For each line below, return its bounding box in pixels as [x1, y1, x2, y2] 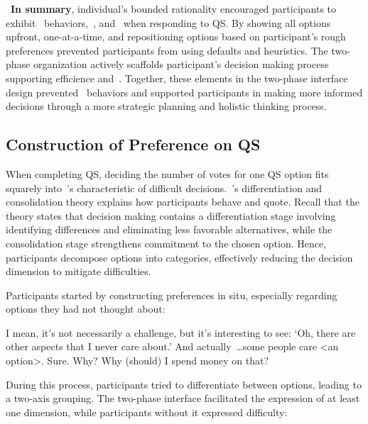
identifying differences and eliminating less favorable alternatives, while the [6, 222, 332, 237]
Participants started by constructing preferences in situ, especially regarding [6, 287, 337, 302]
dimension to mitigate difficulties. [6, 264, 151, 279]
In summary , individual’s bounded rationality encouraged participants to [11, 1, 337, 16]
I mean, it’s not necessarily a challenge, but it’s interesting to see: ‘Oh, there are [6, 325, 356, 340]
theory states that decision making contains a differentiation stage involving [6, 208, 336, 223]
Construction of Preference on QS [6, 133, 261, 155]
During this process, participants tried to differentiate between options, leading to [6, 376, 362, 391]
